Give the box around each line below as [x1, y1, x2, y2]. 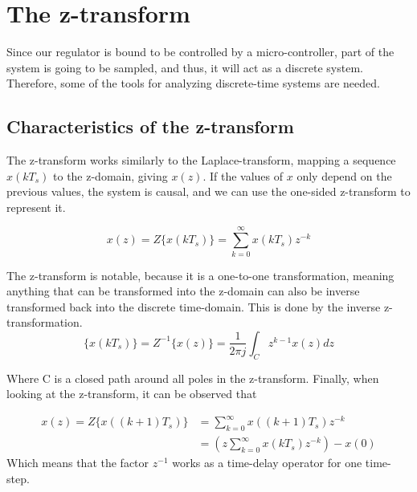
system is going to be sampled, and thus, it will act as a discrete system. [6, 59, 363, 75]
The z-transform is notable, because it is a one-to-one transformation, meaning [6, 266, 395, 283]
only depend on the [296, 167, 392, 184]
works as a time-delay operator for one [172, 454, 362, 471]
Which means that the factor [6, 454, 149, 471]
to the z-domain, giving [53, 167, 168, 184]
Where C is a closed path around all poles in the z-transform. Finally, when [6, 369, 379, 386]
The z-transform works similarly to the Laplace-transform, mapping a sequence [6, 152, 396, 169]
